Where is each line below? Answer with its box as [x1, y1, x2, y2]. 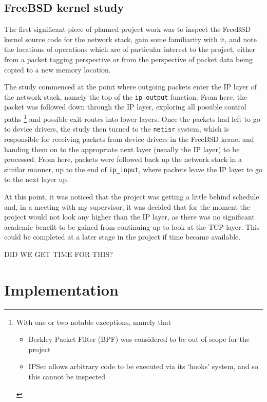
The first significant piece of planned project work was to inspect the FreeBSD [4, 24, 251, 34]
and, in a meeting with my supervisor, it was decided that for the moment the [4, 201, 251, 212]
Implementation [4, 279, 119, 300]
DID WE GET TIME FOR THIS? [4, 248, 113, 259]
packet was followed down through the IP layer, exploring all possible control [4, 101, 246, 112]
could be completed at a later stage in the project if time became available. [4, 231, 241, 242]
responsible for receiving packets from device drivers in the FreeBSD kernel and [4, 133, 254, 144]
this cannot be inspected [28, 371, 106, 382]
